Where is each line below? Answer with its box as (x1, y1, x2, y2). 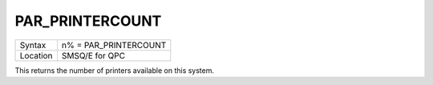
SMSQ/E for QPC (61, 50, 126, 61)
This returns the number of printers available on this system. (14, 65, 215, 75)
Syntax (19, 39, 47, 51)
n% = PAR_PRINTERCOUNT (61, 39, 167, 51)
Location (19, 50, 53, 61)
